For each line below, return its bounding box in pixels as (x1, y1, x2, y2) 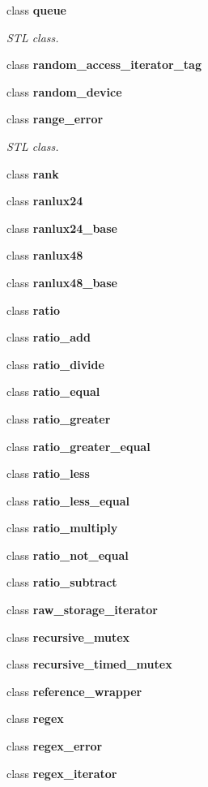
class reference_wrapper (6, 682, 142, 699)
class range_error (6, 110, 104, 127)
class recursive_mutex (6, 628, 130, 645)
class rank (6, 165, 59, 182)
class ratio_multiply (6, 519, 118, 536)
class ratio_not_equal (6, 546, 129, 563)
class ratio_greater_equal (6, 437, 151, 454)
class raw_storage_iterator (6, 601, 158, 618)
